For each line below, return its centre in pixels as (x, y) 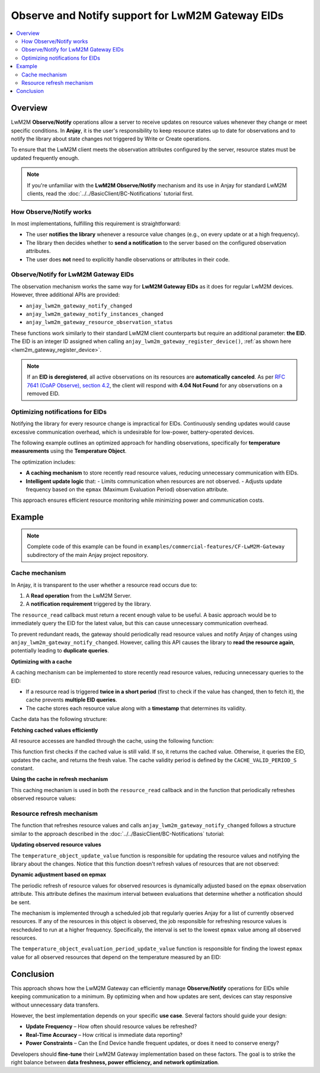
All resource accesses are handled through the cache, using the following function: (112, 741)
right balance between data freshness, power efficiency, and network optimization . (115, 1062)
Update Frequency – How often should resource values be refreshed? (111, 1026)
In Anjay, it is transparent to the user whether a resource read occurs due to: (104, 585)
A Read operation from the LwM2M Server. (79, 596)
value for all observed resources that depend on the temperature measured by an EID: (116, 957)
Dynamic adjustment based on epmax (59, 875)
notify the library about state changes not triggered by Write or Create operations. (111, 139)
